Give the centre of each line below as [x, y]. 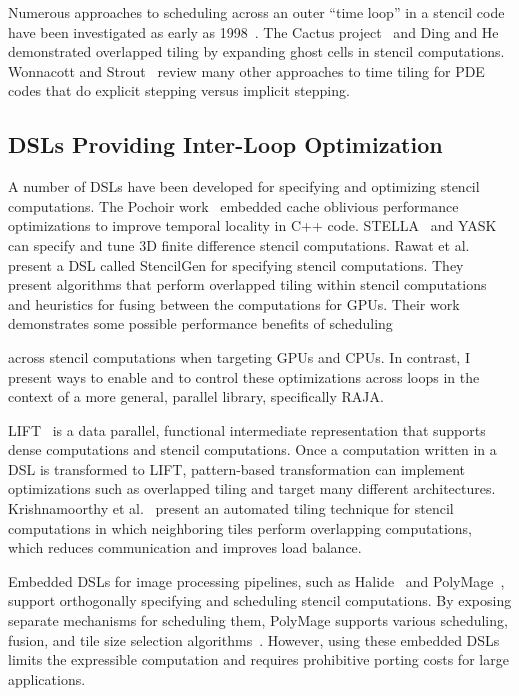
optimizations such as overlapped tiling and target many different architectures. [252, 488]
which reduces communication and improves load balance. [185, 547]
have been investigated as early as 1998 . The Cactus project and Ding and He [253, 31]
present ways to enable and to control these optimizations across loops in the [244, 376]
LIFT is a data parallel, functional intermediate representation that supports [247, 429]
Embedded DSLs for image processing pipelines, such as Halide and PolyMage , [256, 580]
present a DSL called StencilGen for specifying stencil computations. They [236, 264]
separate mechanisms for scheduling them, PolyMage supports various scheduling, [258, 620]
